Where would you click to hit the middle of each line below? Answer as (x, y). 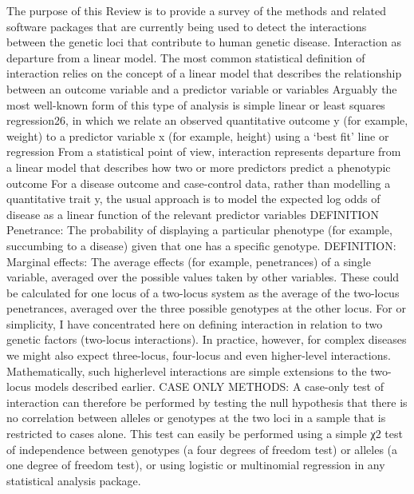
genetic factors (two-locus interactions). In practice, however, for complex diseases (207, 339)
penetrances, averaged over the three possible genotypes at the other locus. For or (206, 308)
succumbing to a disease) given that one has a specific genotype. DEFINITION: (201, 245)
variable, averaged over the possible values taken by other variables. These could (203, 277)
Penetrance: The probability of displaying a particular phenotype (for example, (199, 230)
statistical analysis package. (74, 480)
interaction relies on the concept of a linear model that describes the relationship (204, 73)
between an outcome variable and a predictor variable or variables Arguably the (202, 88)
